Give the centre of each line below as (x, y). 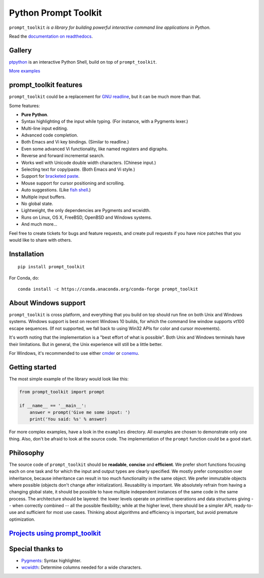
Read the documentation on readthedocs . (51, 36)
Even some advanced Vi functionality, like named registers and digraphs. (95, 149)
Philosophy (27, 453)
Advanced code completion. (50, 135)
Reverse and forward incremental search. (63, 156)
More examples (25, 71)
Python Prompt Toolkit (55, 13)
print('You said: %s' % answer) (68, 419)
